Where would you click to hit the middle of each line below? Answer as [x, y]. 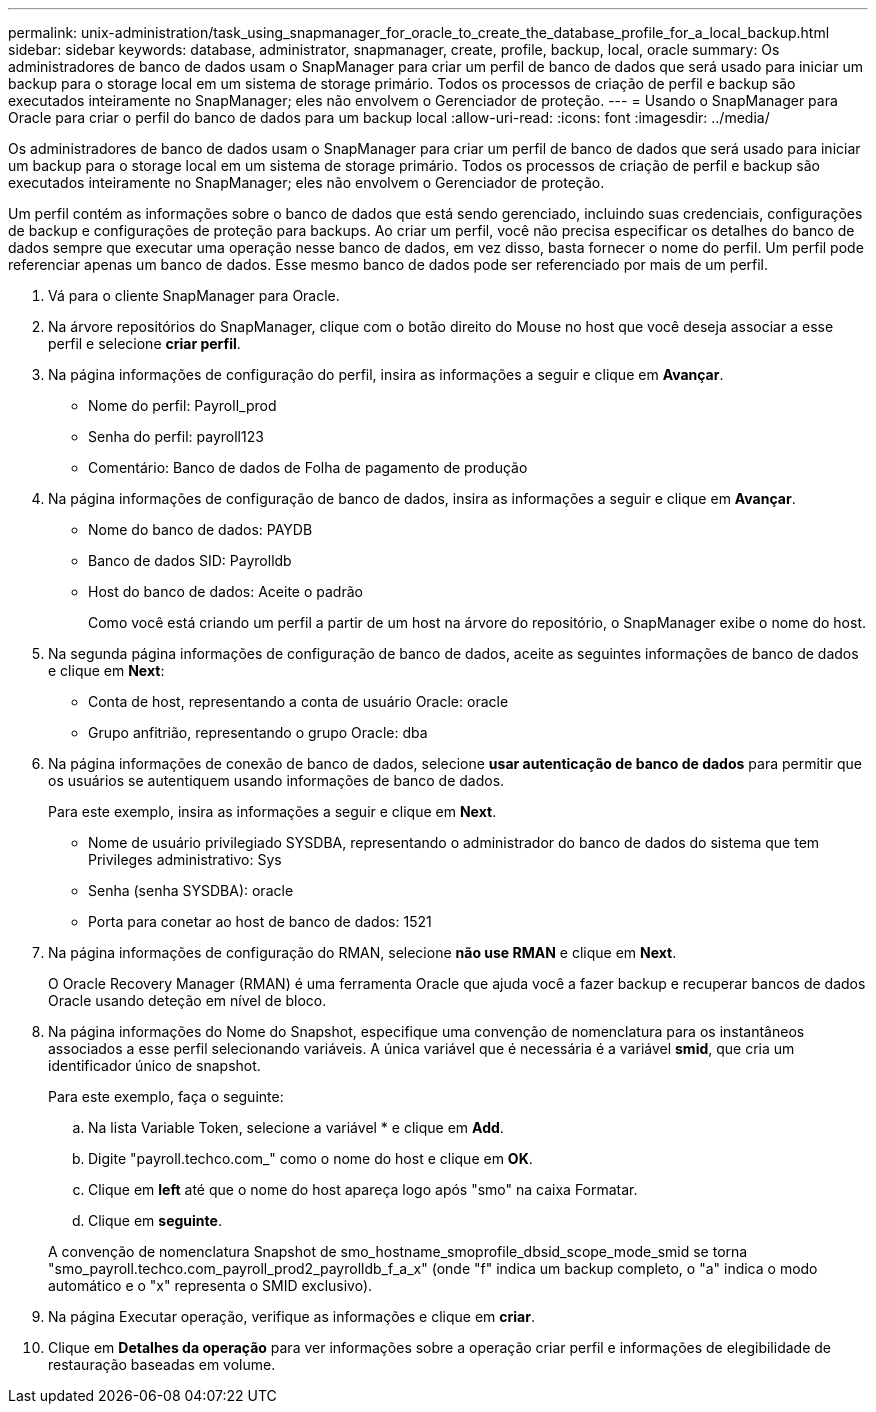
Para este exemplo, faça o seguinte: [166, 1096]
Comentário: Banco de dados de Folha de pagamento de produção [308, 467]
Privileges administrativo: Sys [185, 859]
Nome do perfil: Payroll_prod [182, 405]
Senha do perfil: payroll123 [176, 436]
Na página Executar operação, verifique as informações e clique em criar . [291, 1316]
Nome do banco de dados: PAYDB [200, 529]
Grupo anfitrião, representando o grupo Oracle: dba [258, 732]
